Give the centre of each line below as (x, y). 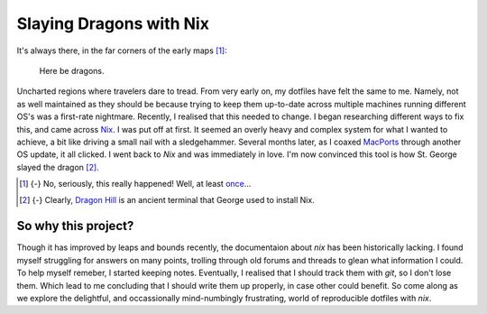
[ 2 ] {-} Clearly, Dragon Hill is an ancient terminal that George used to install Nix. (167, 200)
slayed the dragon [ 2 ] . (58, 167)
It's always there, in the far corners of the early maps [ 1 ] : (122, 51)
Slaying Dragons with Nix (113, 23)
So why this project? (75, 226)
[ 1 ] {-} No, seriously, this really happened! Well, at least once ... (135, 184)
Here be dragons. (72, 70)
